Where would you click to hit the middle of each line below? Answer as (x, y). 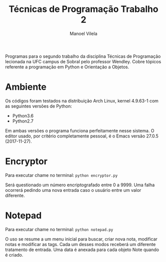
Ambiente (26, 87)
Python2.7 (23, 121)
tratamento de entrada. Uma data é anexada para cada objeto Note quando (82, 250)
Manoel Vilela (83, 33)
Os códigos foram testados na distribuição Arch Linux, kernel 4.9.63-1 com (82, 101)
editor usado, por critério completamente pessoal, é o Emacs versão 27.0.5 (82, 136)
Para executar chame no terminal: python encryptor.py (61, 175)
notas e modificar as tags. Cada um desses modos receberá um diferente (81, 244)
